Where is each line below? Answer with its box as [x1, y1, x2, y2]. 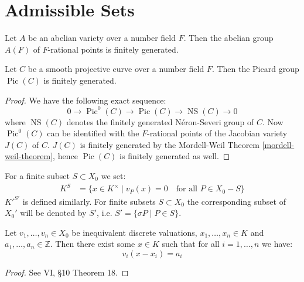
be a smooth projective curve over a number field [28, 63, 204, 75]
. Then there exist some [50, 238, 135, 250]
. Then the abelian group [183, 32, 274, 44]
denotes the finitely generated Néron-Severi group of [66, 115, 254, 128]
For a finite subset [5, 169, 70, 181]
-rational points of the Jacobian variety [147, 127, 288, 139]
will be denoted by [20, 207, 87, 219]
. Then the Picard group [211, 63, 299, 75]
